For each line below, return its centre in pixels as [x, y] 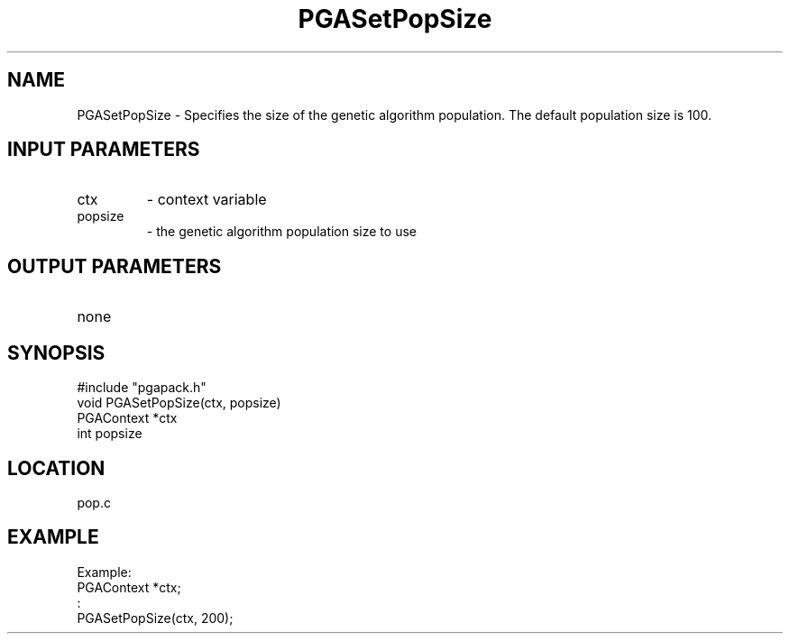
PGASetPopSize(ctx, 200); [155, 618]
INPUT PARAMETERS [104, 150]
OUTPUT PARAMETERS [115, 266]
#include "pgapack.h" [142, 388]
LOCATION [56, 468]
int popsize [110, 434]
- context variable [207, 200]
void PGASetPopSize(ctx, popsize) [179, 403]
